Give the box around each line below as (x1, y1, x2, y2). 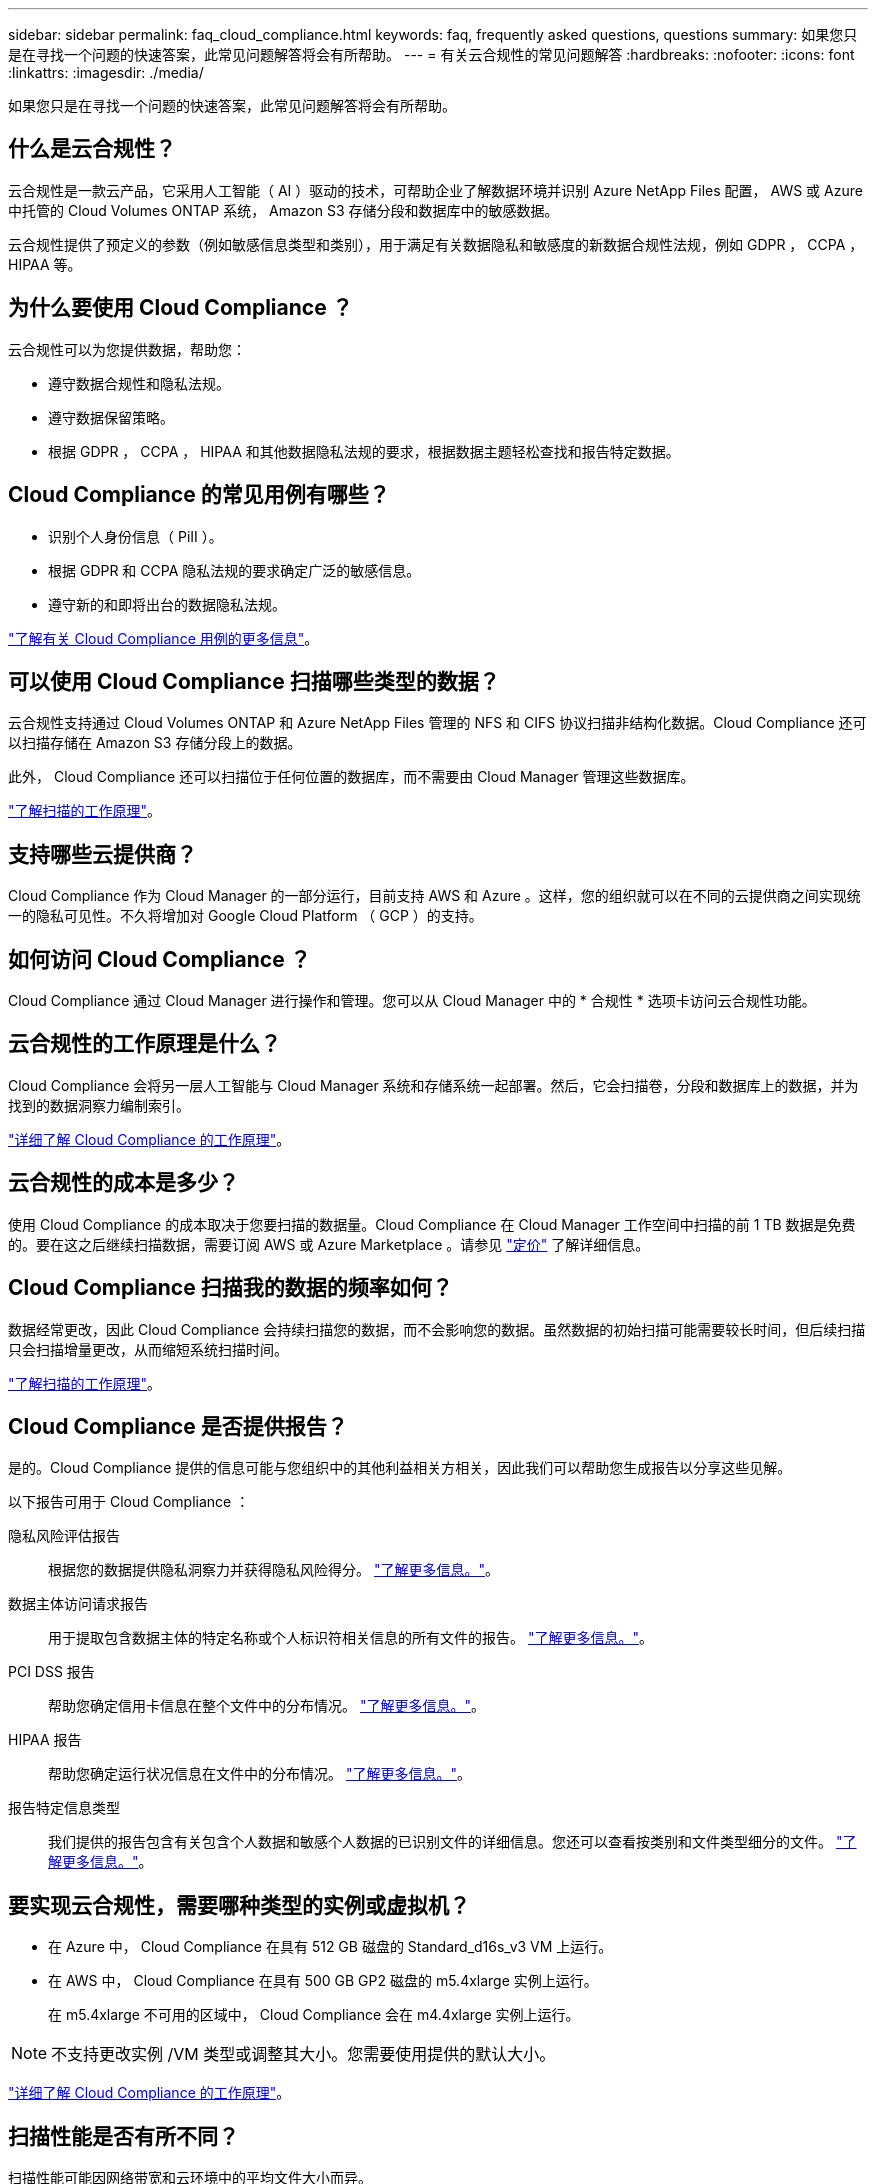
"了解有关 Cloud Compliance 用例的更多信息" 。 (8, 629, 319, 647)
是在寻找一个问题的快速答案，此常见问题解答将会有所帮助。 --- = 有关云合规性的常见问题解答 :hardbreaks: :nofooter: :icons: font (8, 46, 855, 63)
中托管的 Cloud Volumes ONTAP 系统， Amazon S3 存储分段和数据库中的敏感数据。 (8, 201, 559, 219)
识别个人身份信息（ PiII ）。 (48, 527, 223, 545)
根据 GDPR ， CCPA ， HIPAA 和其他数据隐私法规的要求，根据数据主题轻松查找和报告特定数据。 (48, 442, 680, 460)
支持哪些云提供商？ (8, 841, 197, 867)
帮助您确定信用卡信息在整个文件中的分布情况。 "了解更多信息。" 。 (48, 1697, 485, 1715)
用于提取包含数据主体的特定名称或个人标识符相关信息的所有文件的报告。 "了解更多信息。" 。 (48, 1629, 653, 1647)
